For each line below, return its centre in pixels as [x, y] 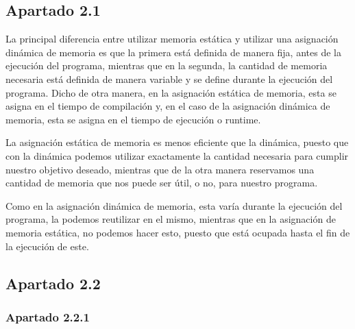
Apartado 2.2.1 [48, 316]
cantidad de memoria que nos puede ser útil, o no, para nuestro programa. [162, 183]
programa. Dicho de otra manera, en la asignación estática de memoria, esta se [171, 92]
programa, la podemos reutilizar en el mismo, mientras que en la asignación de [171, 219]
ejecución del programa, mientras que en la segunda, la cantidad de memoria [167, 65]
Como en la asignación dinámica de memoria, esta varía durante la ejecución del [174, 205]
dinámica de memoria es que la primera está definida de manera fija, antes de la [173, 52]
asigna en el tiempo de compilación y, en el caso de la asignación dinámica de [168, 106]
